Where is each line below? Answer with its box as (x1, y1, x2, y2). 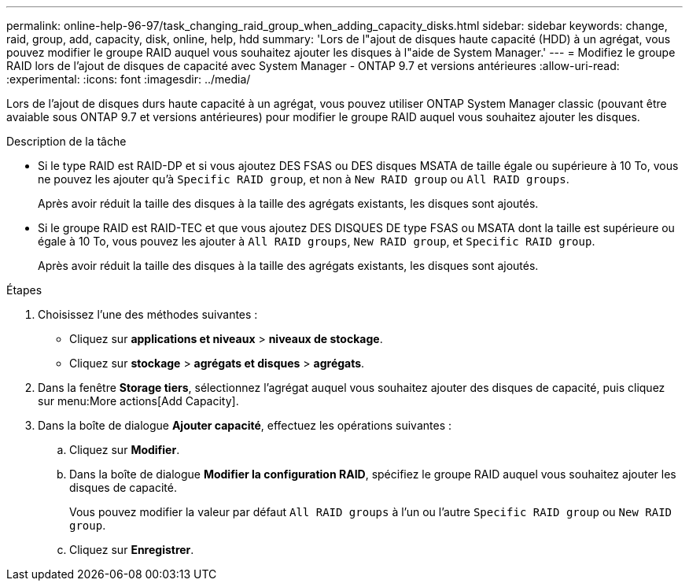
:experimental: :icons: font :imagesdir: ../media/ (6, 72, 251, 86)
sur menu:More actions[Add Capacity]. (38, 394, 239, 408)
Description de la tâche (6, 135, 127, 148)
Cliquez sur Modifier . (69, 443, 180, 456)
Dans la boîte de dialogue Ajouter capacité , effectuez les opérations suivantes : (38, 419, 452, 432)
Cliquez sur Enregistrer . (69, 543, 194, 556)
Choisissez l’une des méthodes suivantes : (38, 308, 258, 321)
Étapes (6, 283, 42, 297)
